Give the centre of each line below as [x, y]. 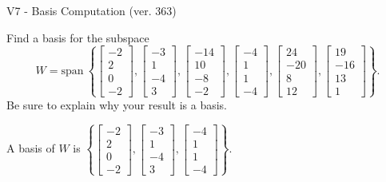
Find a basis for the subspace [78, 37]
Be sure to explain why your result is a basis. [117, 104]
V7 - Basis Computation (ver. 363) [92, 10]
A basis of [31, 148]
